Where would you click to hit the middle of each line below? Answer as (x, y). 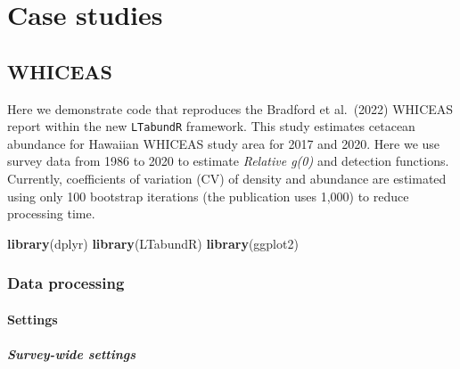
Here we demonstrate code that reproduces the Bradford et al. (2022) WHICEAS (230, 108)
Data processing (66, 283)
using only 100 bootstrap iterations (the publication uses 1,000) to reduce (208, 196)
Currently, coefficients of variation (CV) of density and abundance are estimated (227, 179)
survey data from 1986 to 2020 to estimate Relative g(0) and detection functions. (228, 161)
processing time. (51, 213)
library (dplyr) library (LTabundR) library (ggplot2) (153, 243)
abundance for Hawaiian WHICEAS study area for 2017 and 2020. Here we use (224, 143)
